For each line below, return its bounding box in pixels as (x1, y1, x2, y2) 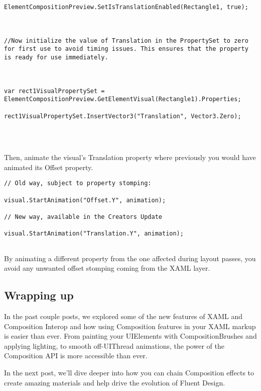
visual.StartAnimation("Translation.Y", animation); (4, 230, 184, 238)
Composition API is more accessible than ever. (4, 350, 148, 361)
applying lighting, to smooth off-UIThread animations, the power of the (4, 340, 224, 351)
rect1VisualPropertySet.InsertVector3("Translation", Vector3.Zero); (4, 112, 241, 120)
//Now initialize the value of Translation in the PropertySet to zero (4, 37, 248, 44)
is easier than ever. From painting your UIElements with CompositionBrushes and (4, 331, 257, 341)
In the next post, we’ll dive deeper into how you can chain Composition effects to (4, 367, 254, 377)
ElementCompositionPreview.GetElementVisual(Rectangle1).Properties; (4, 96, 241, 103)
